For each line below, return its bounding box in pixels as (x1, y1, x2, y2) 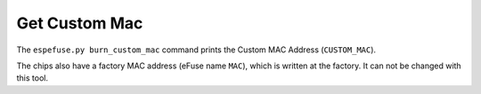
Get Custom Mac (16, 13, 143, 33)
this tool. (16, 73, 49, 83)
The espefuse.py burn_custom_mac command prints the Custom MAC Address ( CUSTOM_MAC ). (16, 44, 377, 55)
